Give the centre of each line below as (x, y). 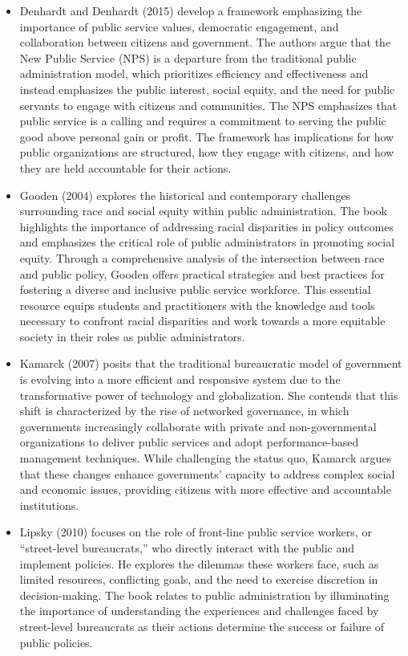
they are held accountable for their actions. (125, 167)
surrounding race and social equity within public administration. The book (203, 211)
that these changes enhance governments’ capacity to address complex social (207, 473)
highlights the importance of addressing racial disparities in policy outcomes (206, 226)
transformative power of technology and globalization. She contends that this (209, 395)
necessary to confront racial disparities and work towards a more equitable (202, 321)
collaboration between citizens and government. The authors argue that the (205, 42)
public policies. (56, 642)
